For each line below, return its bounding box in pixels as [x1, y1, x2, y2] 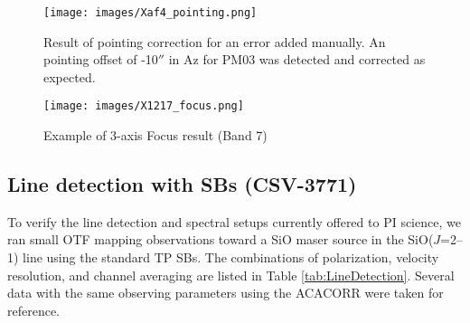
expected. [43, 67, 96, 86]
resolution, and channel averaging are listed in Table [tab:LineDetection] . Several [7, 265, 455, 284]
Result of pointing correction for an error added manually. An [43, 32, 386, 51]
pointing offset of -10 [43, 50, 158, 69]
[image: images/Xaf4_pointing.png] [43, 6, 258, 19]
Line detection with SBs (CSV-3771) [7, 170, 357, 198]
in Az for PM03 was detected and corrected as [168, 50, 426, 69]
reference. [7, 300, 61, 319]
